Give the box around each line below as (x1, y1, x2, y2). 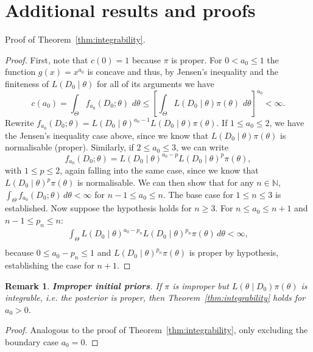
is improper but (172, 279, 229, 292)
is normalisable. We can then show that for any (77, 176, 254, 188)
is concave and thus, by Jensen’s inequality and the (87, 65, 278, 78)
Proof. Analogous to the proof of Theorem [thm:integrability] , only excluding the (5, 323, 308, 336)
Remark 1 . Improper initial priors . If (5, 279, 162, 292)
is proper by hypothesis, (189, 246, 279, 259)
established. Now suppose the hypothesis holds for (5, 202, 192, 214)
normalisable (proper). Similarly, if (5, 141, 134, 153)
